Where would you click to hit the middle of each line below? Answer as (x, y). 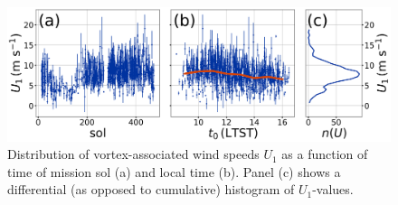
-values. (333, 189)
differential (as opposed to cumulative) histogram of (151, 189)
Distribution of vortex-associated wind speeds (133, 154)
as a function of (325, 154)
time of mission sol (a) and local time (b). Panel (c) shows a (174, 171)
